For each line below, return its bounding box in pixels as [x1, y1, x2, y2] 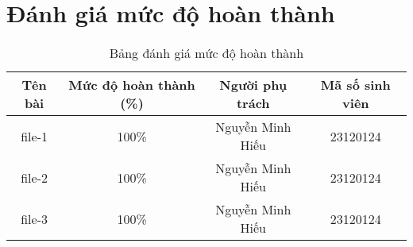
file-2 [21, 168, 48, 187]
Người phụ [219, 75, 288, 95]
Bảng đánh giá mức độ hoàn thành [109, 44, 304, 63]
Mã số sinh [320, 75, 391, 95]
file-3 [21, 209, 48, 228]
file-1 [21, 126, 48, 145]
